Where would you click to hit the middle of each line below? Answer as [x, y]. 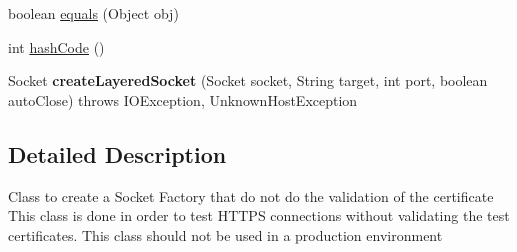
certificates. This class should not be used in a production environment [225, 234]
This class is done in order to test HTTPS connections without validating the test [259, 215]
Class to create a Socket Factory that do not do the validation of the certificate [251, 195]
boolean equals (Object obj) [93, 13]
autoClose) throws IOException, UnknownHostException [183, 99]
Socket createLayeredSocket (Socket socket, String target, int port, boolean [248, 80]
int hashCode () [56, 46]
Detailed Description [117, 153]
